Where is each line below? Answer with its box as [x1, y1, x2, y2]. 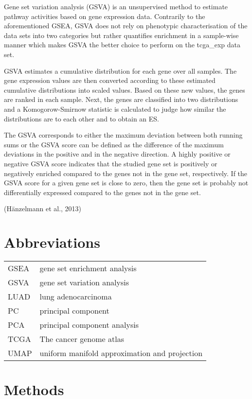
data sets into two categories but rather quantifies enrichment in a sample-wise [4, 30, 239, 40]
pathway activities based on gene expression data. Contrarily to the [4, 11, 205, 21]
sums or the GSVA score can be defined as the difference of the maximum [4, 139, 224, 149]
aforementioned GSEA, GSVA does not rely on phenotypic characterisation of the [4, 20, 248, 31]
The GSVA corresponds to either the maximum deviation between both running [4, 130, 243, 140]
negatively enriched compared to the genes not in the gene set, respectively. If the [4, 168, 248, 178]
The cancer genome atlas [39, 333, 125, 344]
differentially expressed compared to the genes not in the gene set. [4, 187, 201, 197]
